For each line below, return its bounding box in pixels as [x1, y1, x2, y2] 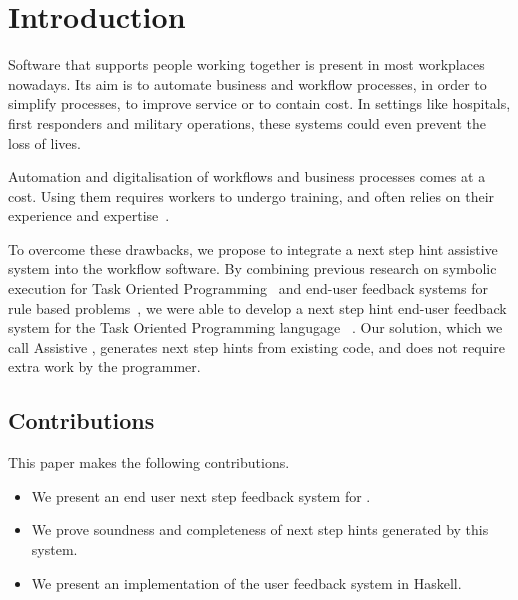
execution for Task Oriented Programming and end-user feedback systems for [8, 278, 488, 299]
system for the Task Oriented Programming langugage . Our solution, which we [8, 317, 503, 338]
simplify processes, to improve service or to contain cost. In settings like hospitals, [8, 93, 511, 114]
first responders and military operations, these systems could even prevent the [8, 112, 487, 133]
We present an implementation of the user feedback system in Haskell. [31, 572, 462, 593]
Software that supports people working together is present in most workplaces [8, 54, 485, 75]
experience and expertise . [8, 205, 170, 226]
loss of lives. [8, 132, 81, 153]
